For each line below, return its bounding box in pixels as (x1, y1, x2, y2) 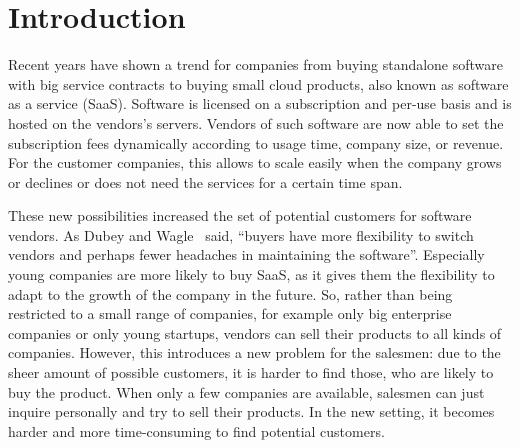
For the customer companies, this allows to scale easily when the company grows (8, 152, 502, 173)
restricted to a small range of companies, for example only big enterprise (8, 303, 452, 324)
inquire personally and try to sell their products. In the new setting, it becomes (8, 401, 495, 422)
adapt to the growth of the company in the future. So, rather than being (8, 283, 453, 304)
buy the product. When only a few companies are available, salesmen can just (8, 381, 485, 402)
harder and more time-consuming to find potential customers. (8, 420, 385, 441)
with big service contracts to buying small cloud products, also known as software (8, 73, 509, 94)
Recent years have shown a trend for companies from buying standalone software (8, 54, 504, 75)
